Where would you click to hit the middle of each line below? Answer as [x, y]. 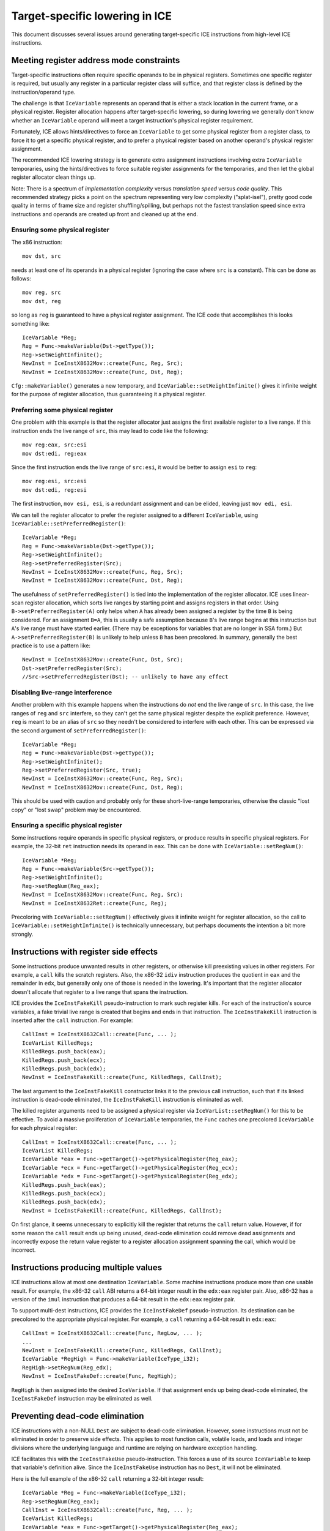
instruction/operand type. [43, 92]
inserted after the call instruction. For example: [72, 1020]
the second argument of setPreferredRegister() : [79, 730]
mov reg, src [42, 293]
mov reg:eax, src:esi [54, 445]
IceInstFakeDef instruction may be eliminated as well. [82, 1398]
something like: [31, 323]
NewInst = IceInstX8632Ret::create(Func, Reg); [95, 903]
